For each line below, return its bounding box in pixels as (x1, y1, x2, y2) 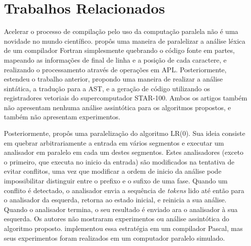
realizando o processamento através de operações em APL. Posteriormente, (4, 64, 227, 74)
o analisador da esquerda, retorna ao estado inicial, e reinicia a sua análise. (4, 195, 227, 205)
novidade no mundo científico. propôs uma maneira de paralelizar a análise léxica (4, 35, 246, 46)
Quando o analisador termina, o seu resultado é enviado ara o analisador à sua (4, 204, 238, 214)
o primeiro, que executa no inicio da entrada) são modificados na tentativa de (4, 156, 234, 166)
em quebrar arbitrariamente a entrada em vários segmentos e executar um (4, 137, 224, 148)
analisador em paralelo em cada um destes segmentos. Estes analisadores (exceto (4, 147, 244, 157)
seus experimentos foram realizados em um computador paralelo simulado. (4, 232, 225, 243)
